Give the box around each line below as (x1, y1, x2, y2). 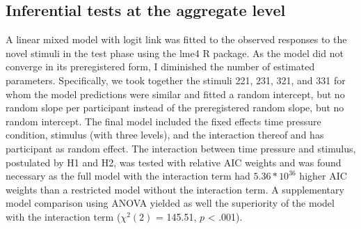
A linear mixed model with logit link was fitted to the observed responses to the (6, 32, 347, 47)
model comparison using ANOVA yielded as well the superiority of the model (6, 196, 335, 210)
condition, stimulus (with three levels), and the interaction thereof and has (6, 127, 324, 142)
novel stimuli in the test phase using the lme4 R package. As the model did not (6, 45, 344, 60)
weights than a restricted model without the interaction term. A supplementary (6, 182, 344, 196)
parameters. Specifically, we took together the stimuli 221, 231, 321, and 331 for (6, 72, 346, 87)
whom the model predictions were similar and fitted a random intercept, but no (6, 86, 345, 101)
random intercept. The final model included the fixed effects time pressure (6, 113, 321, 128)
